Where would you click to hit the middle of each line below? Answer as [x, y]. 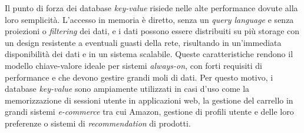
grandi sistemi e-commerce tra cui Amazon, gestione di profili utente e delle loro [149, 112]
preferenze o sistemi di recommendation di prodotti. [98, 123]
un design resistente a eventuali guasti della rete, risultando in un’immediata [143, 42]
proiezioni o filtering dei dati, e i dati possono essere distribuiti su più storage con [152, 31]
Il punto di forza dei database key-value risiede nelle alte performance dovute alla [151, 8]
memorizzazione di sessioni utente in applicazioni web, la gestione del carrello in [149, 100]
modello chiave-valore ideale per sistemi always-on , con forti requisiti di [133, 65]
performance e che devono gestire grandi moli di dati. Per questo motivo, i [139, 77]
